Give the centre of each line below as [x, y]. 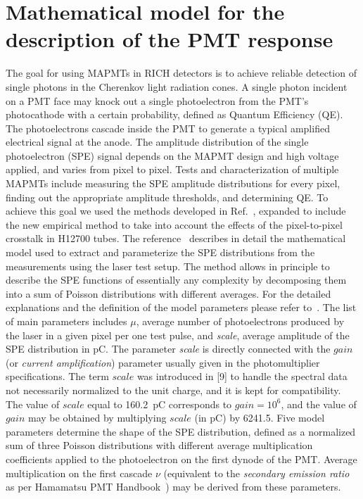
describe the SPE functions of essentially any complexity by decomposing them [176, 280]
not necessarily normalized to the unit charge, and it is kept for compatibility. [173, 390]
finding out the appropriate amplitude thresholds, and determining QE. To [167, 197]
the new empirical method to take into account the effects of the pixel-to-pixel [174, 224]
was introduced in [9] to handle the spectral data [242, 376]
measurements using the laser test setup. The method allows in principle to [168, 266]
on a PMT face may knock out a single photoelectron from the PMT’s [157, 100]
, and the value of [319, 404]
